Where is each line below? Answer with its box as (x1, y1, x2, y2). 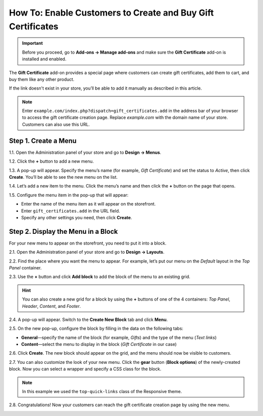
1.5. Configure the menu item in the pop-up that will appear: (9, 192, 129, 198)
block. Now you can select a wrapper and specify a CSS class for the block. (9, 366, 162, 372)
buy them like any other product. (9, 76, 75, 82)
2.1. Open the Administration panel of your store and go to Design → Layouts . (9, 249, 165, 255)
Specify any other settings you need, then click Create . (21, 214, 132, 220)
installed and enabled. (22, 56, 67, 62)
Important (22, 40, 43, 46)
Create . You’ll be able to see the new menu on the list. (9, 174, 118, 180)
